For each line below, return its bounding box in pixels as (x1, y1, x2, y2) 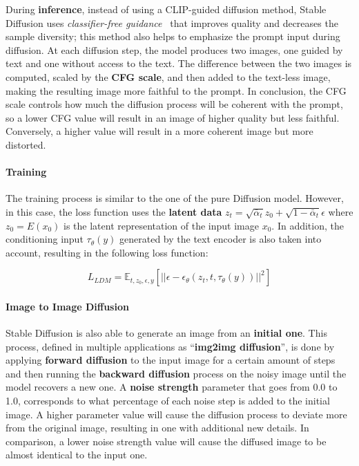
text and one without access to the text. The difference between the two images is (6, 56, 352, 71)
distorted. (6, 137, 46, 151)
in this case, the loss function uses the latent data (6, 204, 222, 218)
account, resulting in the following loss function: (6, 245, 208, 259)
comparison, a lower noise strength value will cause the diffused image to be (6, 434, 327, 448)
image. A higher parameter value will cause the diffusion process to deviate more (6, 407, 347, 421)
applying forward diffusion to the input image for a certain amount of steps (6, 353, 336, 367)
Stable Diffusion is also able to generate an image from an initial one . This (6, 326, 327, 340)
